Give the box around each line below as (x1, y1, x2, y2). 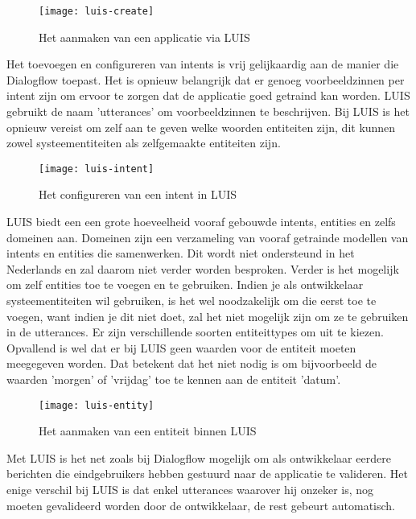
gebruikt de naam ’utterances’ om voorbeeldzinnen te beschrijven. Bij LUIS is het (6, 103, 410, 120)
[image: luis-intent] (39, 163, 154, 175)
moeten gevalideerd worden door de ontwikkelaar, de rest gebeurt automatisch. (6, 496, 395, 513)
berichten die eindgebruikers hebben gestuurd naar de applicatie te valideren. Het (6, 465, 408, 482)
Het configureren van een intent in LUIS (39, 186, 237, 203)
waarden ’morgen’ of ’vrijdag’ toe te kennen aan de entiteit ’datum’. (6, 371, 341, 387)
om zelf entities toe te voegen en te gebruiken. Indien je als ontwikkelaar (6, 276, 364, 293)
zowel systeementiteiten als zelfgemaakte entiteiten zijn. (6, 134, 281, 151)
